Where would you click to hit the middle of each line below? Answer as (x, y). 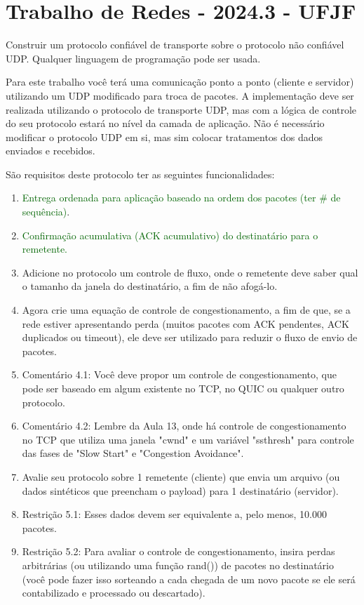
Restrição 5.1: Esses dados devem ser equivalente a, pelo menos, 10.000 (174, 514)
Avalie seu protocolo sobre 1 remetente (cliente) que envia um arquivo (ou (181, 476)
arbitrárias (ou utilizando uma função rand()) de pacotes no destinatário (178, 565)
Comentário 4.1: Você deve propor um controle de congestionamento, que (180, 374)
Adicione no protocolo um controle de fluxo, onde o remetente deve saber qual (190, 272)
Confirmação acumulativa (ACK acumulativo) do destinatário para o (170, 235)
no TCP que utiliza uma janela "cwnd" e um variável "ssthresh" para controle (188, 439)
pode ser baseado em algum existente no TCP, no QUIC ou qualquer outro (183, 388)
